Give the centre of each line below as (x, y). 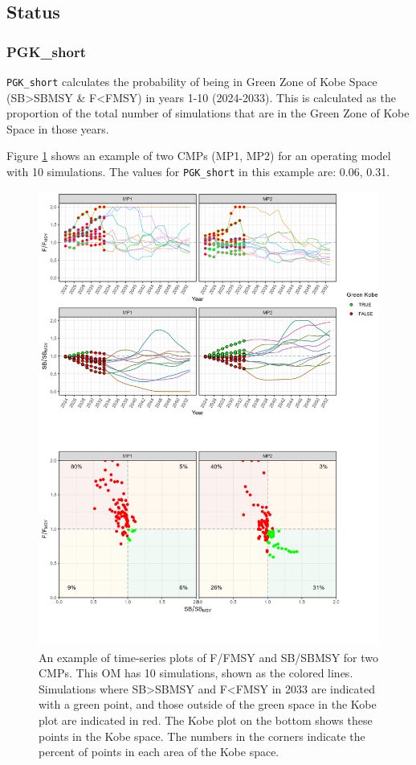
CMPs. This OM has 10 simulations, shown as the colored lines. (196, 673)
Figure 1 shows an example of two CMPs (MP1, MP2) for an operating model (199, 156)
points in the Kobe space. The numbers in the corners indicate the (202, 736)
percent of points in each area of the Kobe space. (159, 752)
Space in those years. (58, 128)
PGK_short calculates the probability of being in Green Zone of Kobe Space (192, 81)
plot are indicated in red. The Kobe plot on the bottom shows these (206, 720)
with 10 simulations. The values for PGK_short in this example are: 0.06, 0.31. (198, 172)
